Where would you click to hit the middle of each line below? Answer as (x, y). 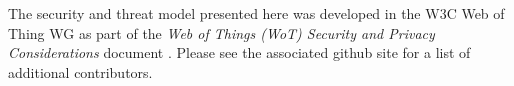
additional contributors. (80, 71)
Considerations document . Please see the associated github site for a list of (239, 52)
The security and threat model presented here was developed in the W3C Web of (256, 13)
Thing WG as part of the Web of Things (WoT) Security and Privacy (221, 32)
